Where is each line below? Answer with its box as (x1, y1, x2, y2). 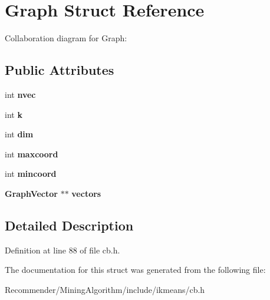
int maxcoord (5, 147, 58, 160)
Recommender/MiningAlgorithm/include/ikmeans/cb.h (5, 283, 205, 295)
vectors (71, 187, 101, 199)
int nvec (5, 88, 36, 100)
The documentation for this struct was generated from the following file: (5, 263, 266, 276)
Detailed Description (5, 216, 134, 234)
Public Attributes (5, 61, 114, 79)
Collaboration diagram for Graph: (5, 32, 127, 44)
